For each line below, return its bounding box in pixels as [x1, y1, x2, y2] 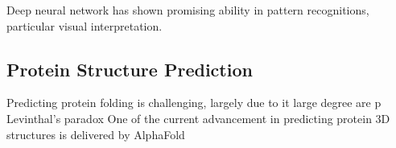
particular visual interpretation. [6, 17, 163, 34]
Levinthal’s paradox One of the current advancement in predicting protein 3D [6, 109, 390, 126]
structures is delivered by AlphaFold [6, 125, 185, 142]
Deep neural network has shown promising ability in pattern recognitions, [6, 2, 369, 18]
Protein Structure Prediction [6, 56, 253, 81]
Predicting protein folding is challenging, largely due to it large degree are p [6, 94, 382, 111]
